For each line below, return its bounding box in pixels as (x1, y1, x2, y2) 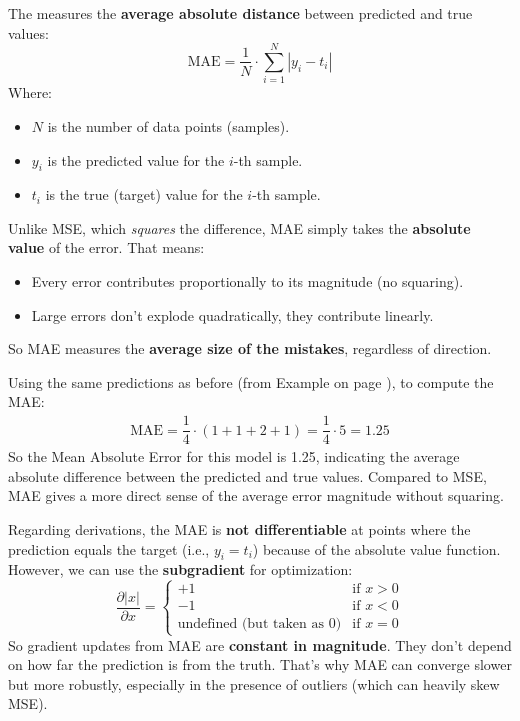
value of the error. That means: (8, 237, 205, 258)
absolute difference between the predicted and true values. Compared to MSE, (8, 465, 487, 486)
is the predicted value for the (47, 149, 225, 170)
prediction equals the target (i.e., (8, 538, 210, 559)
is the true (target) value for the (45, 184, 243, 205)
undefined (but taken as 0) (177, 617, 342, 632)
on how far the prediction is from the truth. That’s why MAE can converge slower (8, 654, 512, 675)
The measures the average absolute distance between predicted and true (8, 3, 473, 23)
